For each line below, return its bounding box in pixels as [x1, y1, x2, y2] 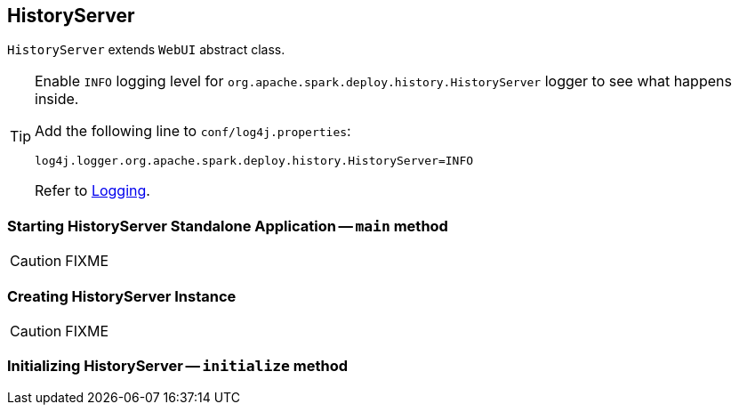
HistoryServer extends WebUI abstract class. [7, 42, 285, 58]
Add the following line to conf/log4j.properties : [35, 122, 351, 141]
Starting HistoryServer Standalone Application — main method [7, 216, 448, 235]
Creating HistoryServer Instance [7, 287, 237, 305]
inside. [35, 90, 79, 109]
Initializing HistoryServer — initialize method [7, 357, 349, 376]
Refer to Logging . [35, 182, 150, 200]
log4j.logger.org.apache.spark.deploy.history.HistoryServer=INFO [35, 154, 474, 168]
